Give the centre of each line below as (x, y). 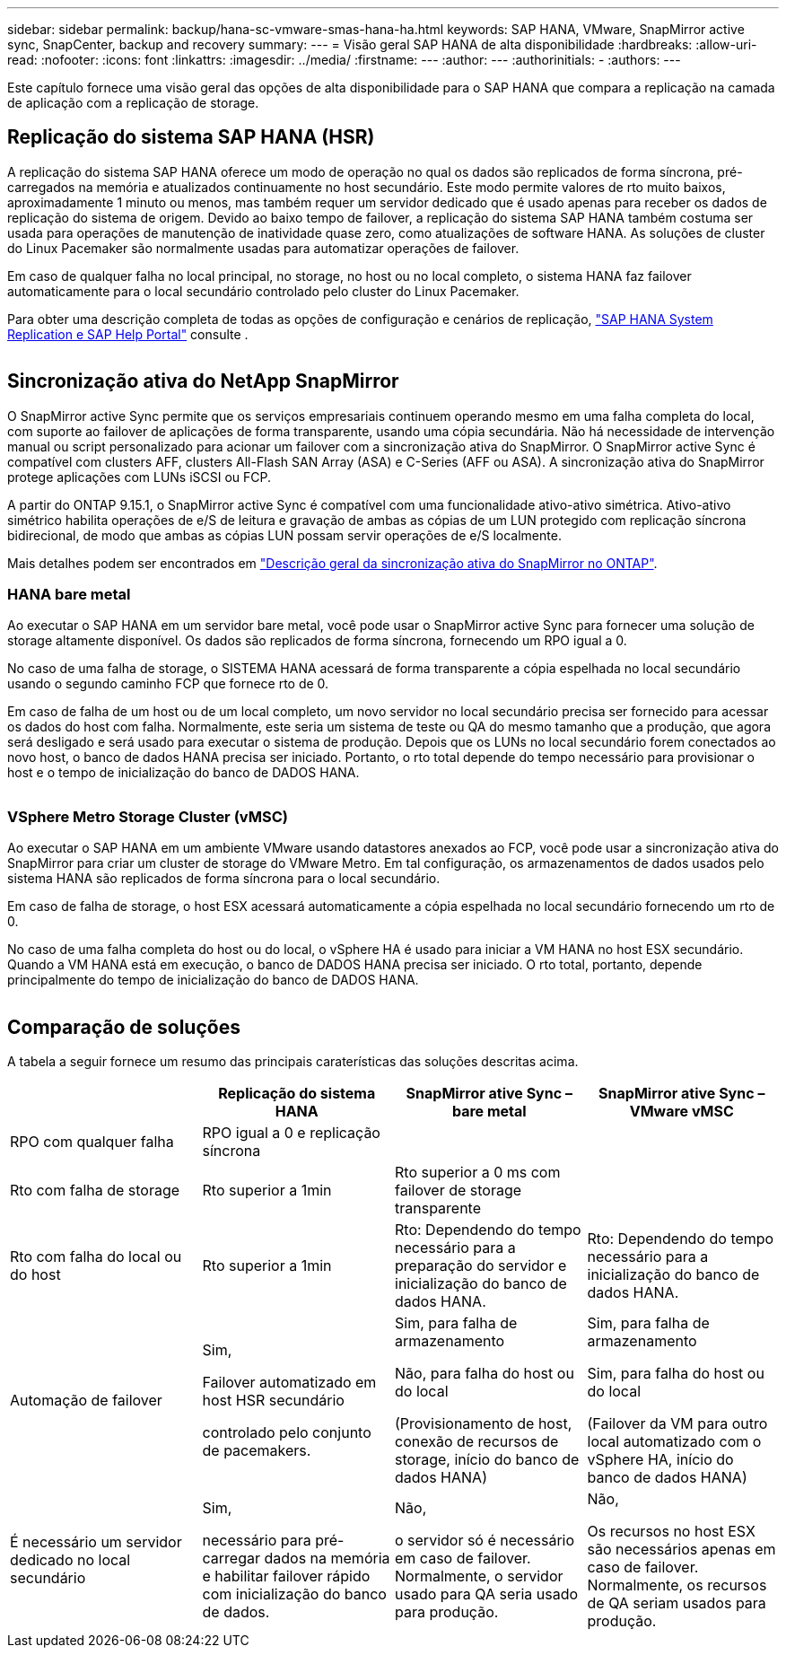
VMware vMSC (681, 1112)
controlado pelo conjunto (287, 1433)
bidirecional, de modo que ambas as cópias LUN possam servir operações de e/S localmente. (284, 535)
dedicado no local (70, 1560)
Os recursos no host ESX (671, 1532)
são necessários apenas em (681, 1550)
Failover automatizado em (289, 1383)
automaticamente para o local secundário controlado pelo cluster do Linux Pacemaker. (263, 291)
